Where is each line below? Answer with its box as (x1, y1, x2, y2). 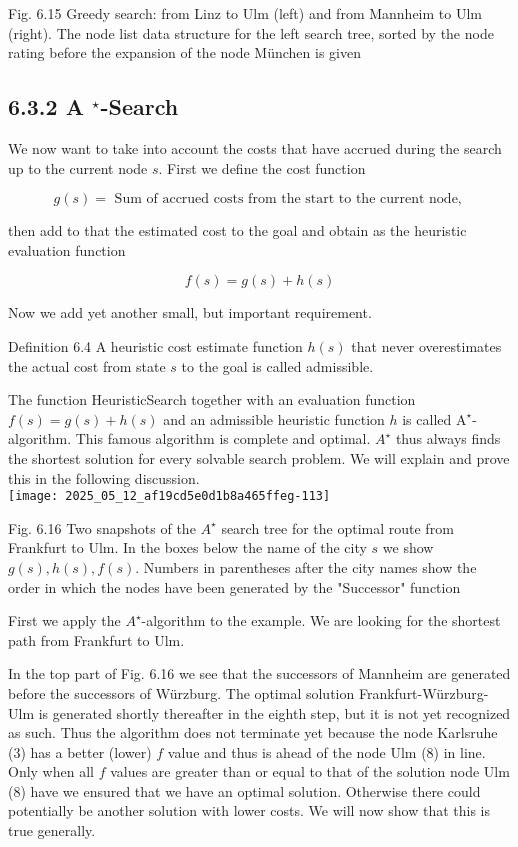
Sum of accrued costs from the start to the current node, (114, 192, 462, 207)
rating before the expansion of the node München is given (8, 42, 361, 63)
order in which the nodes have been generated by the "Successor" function (8, 576, 461, 597)
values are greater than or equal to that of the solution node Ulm (110, 761, 510, 782)
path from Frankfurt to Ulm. (8, 629, 185, 650)
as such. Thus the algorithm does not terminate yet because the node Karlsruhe (8, 722, 498, 743)
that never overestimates (351, 335, 502, 356)
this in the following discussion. (8, 467, 200, 488)
